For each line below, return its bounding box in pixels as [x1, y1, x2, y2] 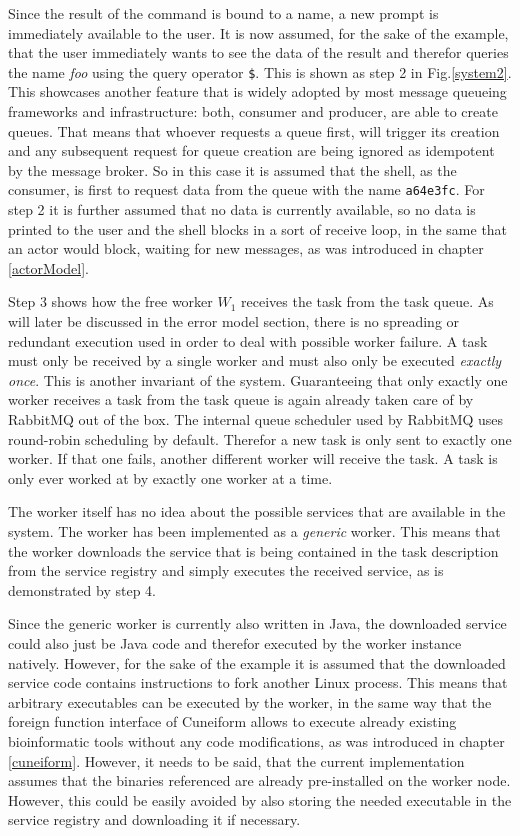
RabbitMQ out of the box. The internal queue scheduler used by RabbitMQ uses [8, 409, 504, 429]
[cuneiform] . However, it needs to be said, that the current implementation [8, 750, 465, 771]
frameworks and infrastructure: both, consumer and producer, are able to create [8, 101, 498, 122]
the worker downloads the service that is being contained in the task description [8, 540, 499, 561]
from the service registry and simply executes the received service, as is [8, 560, 444, 581]
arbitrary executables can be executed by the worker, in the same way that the [8, 691, 492, 712]
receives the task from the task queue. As [241, 291, 494, 312]
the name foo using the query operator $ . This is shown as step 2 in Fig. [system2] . [8, 61, 512, 82]
